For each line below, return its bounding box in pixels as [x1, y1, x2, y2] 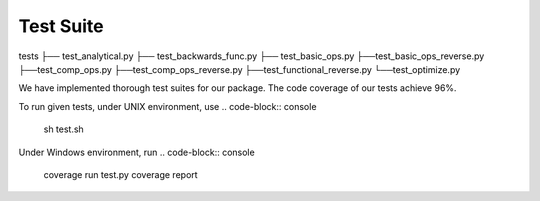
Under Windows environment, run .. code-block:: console [18, 146, 255, 158]
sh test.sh [43, 123, 84, 135]
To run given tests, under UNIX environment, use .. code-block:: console [18, 100, 317, 112]
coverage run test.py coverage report [43, 168, 199, 180]
